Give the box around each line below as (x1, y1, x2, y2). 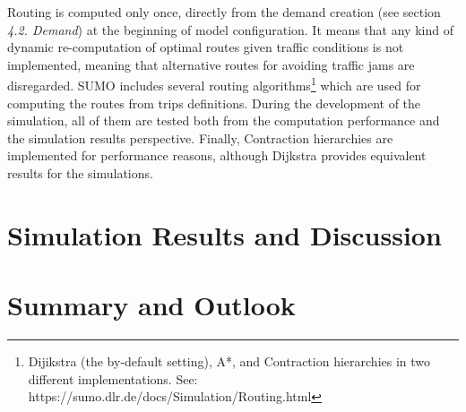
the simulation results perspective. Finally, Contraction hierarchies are (7, 128, 393, 147)
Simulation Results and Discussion (7, 216, 442, 253)
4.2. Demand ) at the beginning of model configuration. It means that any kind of (7, 20, 453, 39)
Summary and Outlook (7, 287, 296, 323)
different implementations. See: (28, 369, 198, 388)
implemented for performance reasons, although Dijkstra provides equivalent (7, 146, 427, 165)
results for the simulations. (7, 164, 153, 182)
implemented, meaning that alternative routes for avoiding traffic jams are (7, 55, 415, 73)
